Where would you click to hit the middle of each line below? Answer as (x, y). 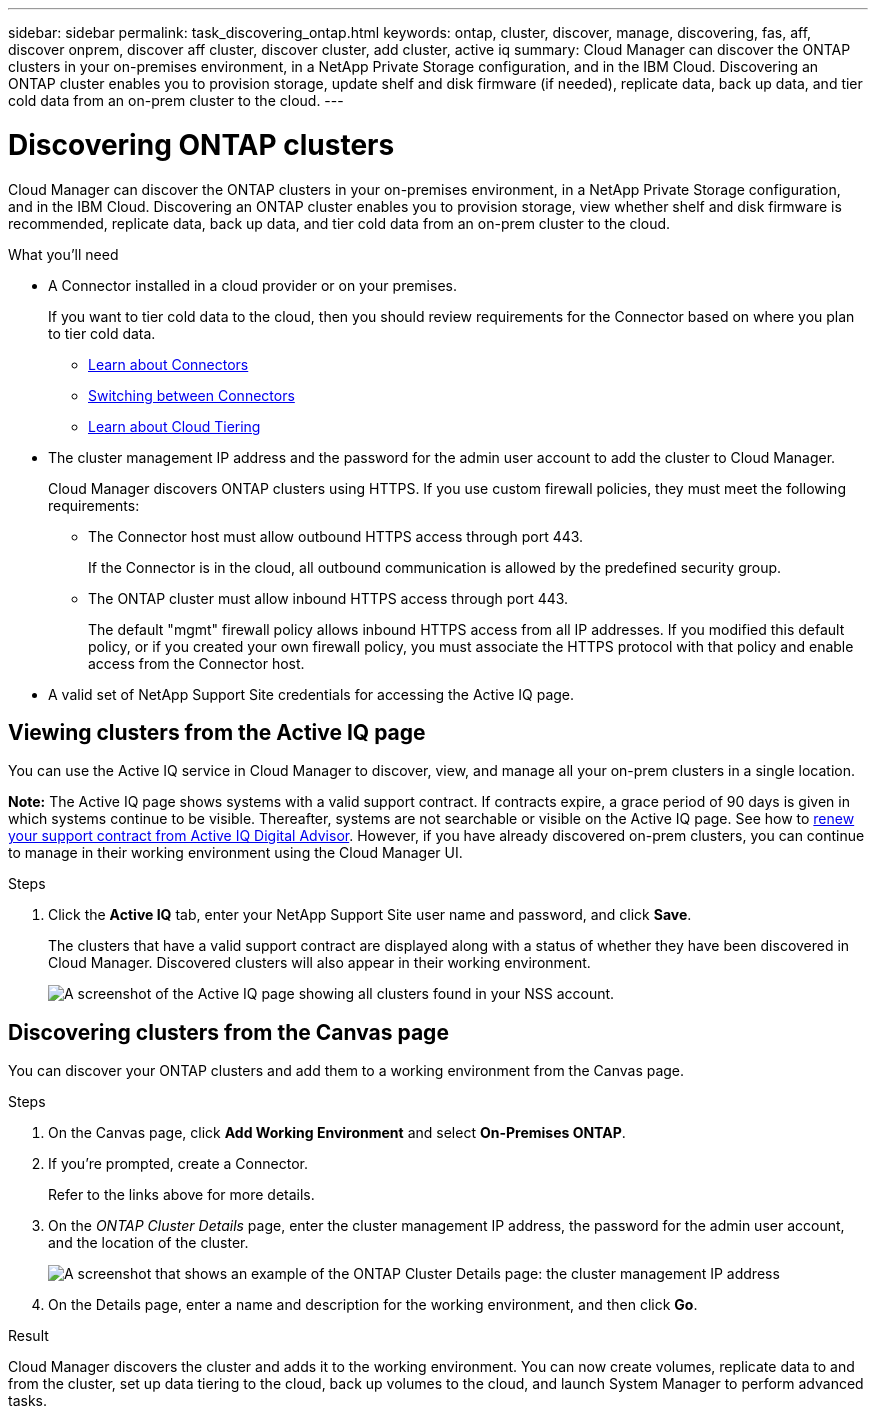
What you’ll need (63, 254)
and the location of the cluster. (148, 1243)
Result (28, 1336)
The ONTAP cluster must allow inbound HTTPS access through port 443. (328, 598)
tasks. (28, 1401)
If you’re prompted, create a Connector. (178, 1164)
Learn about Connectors (168, 364)
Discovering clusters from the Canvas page (228, 1032)
